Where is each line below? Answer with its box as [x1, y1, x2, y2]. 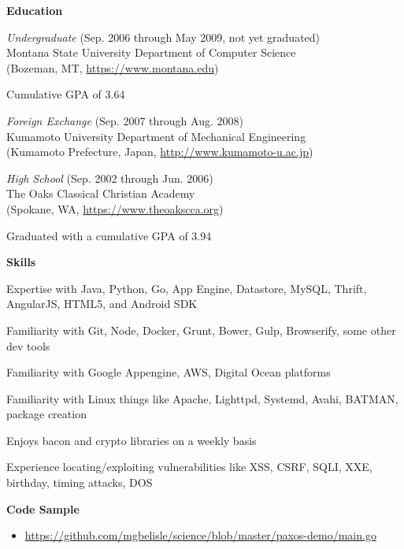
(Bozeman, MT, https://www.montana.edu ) [6, 59, 219, 76]
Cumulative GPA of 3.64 [6, 86, 125, 102]
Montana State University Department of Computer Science [6, 44, 296, 61]
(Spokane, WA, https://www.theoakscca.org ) [6, 200, 224, 217]
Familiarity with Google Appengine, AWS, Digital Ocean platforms [6, 364, 331, 380]
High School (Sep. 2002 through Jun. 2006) [6, 169, 213, 186]
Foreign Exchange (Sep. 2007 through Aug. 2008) [6, 112, 243, 128]
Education [6, 2, 63, 18]
